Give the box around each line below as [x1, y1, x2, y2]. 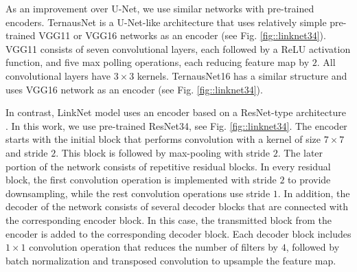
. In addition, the [277, 185, 350, 200]
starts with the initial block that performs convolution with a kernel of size [5, 132, 321, 146]
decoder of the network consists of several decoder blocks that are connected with [5, 199, 349, 214]
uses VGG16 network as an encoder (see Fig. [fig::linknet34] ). [5, 82, 263, 96]
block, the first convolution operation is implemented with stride [5, 172, 277, 187]
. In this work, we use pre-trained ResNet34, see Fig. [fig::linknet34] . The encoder [5, 118, 347, 133]
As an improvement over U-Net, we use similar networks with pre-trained [5, 1, 314, 15]
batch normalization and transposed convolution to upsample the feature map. [5, 253, 336, 267]
